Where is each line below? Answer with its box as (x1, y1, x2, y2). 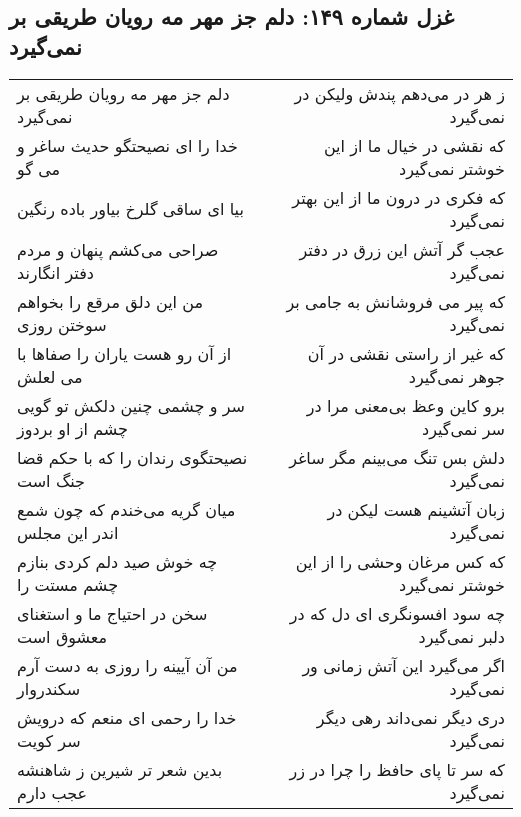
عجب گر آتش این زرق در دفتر (299, 237, 505, 261)
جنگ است (17, 468, 85, 492)
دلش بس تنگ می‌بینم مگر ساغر (289, 445, 505, 469)
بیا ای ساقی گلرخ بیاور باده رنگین (17, 197, 244, 221)
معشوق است (17, 624, 108, 648)
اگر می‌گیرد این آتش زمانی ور (302, 653, 505, 677)
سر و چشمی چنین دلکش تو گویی (17, 393, 246, 417)
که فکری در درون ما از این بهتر (292, 185, 505, 209)
